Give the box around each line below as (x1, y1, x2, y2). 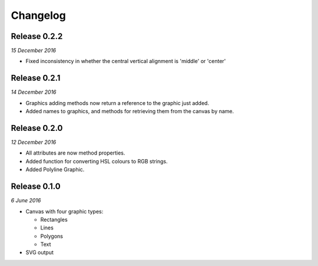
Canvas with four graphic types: (25, 208, 104, 215)
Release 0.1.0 (11, 182, 61, 192)
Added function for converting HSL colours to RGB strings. (25, 157, 168, 165)
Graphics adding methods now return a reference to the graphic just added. (25, 99, 209, 106)
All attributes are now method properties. (25, 149, 125, 156)
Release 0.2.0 (11, 123, 63, 133)
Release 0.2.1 (11, 73, 61, 83)
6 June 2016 (11, 197, 41, 204)
